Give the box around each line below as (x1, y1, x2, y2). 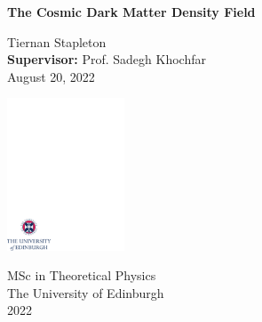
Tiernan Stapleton (7, 32, 107, 51)
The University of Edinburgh (7, 283, 164, 302)
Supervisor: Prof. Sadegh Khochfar (7, 50, 206, 68)
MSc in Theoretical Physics (7, 266, 156, 285)
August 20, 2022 (7, 67, 95, 85)
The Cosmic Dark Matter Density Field (7, 3, 256, 20)
